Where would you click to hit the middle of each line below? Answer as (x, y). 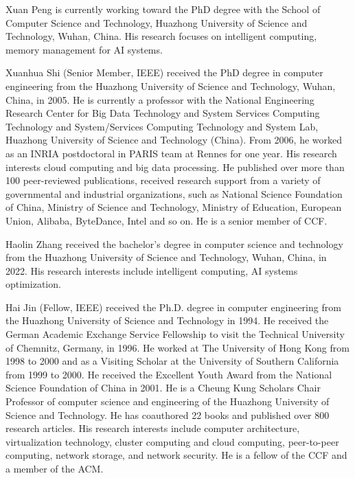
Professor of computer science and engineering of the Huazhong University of (168, 401)
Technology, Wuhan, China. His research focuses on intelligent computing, (161, 36)
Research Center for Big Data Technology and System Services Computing (163, 113)
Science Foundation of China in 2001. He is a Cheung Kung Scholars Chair (163, 388)
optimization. (33, 284)
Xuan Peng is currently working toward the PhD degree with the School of (163, 9)
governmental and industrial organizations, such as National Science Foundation (174, 193)
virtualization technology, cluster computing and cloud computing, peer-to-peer (172, 441)
